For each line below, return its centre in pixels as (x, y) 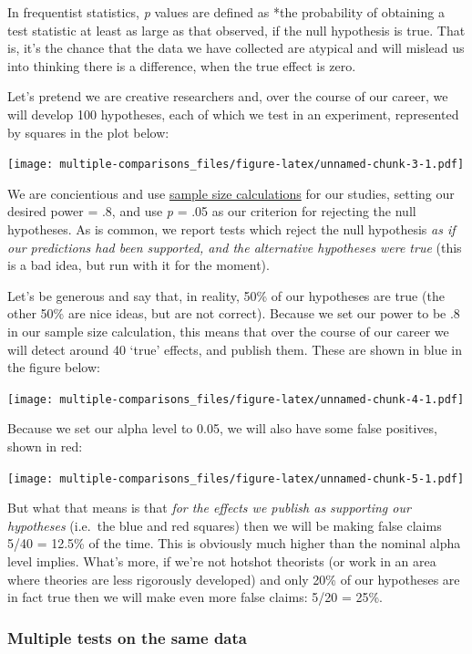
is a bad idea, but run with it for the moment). (139, 265)
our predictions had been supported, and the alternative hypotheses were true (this (235, 247)
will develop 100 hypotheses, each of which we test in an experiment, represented (233, 114)
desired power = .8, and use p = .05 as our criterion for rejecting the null (212, 211)
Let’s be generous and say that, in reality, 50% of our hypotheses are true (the (226, 295)
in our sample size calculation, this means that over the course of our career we (228, 331)
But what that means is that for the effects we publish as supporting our (209, 508)
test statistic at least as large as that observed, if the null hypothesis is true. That (236, 30)
